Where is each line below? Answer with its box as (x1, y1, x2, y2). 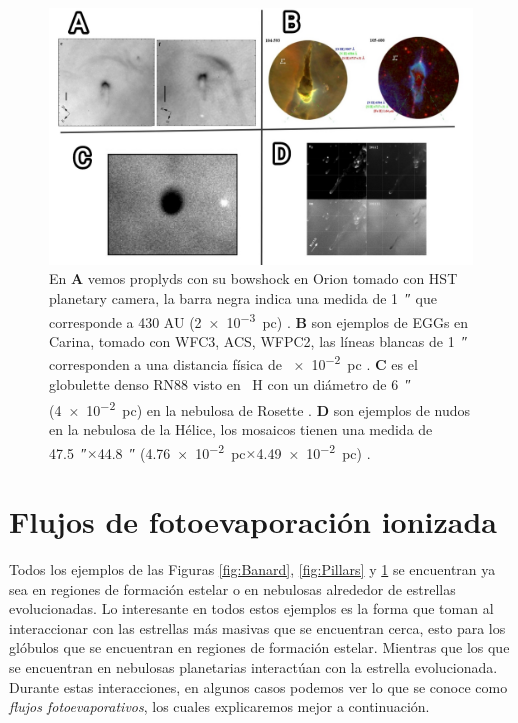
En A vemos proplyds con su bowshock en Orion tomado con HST (49, 268, 458, 289)
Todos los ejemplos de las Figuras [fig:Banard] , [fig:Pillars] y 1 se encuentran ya (9, 558, 496, 579)
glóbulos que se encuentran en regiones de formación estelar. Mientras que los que (9, 637, 510, 658)
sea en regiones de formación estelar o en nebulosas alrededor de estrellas (9, 578, 456, 599)
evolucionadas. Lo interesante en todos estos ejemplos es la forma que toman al (9, 598, 494, 619)
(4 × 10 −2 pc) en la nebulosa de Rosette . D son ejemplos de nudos (49, 396, 470, 420)
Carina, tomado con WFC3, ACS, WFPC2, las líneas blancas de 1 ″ (49, 330, 468, 351)
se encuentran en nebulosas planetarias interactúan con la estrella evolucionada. (9, 656, 498, 677)
